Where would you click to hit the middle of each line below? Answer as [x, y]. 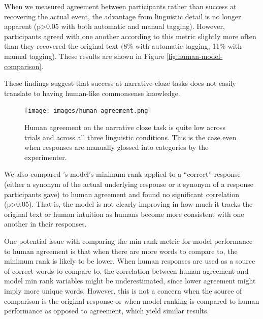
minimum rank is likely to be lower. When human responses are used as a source [130, 261]
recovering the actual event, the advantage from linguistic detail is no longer [123, 16]
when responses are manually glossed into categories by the [117, 147]
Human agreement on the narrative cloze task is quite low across [125, 127]
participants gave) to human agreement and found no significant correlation [122, 194]
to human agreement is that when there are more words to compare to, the [121, 251]
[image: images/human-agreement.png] [88, 111]
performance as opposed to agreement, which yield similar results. [107, 311]
